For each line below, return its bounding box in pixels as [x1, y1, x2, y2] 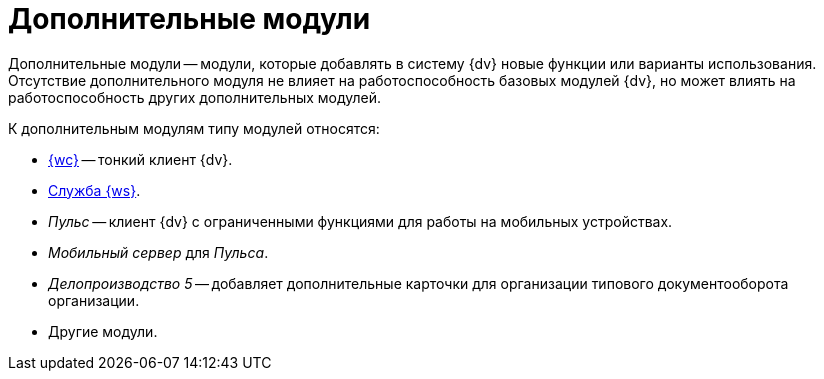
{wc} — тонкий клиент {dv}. [48, 150, 233, 168]
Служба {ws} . [48, 181, 141, 199]
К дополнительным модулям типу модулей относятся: [8, 119, 380, 137]
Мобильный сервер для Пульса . [48, 243, 269, 261]
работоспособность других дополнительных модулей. [8, 88, 382, 106]
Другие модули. [48, 322, 158, 340]
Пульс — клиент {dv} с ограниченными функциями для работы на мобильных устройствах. [48, 212, 673, 230]
